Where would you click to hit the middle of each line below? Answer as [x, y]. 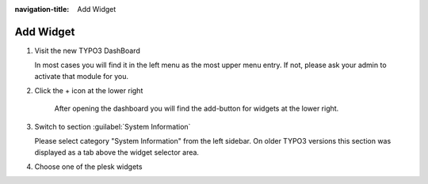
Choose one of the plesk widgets [88, 167]
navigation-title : [42, 9]
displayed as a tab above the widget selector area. [117, 152]
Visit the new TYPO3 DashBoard [87, 51]
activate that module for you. [81, 76]
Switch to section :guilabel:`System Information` [113, 126]
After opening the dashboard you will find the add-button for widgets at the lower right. [197, 109]
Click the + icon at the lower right [89, 91]
